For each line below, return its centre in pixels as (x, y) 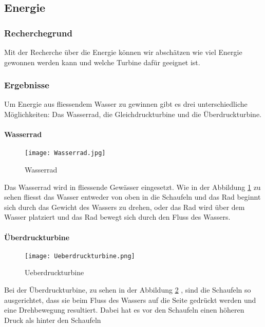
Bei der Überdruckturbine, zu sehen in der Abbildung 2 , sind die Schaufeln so (128, 290)
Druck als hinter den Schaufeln (53, 320)
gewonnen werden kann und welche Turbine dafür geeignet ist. (102, 62)
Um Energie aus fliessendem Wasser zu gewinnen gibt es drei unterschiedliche (126, 104)
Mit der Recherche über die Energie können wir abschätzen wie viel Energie (123, 52)
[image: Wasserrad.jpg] (65, 153)
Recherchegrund (38, 33)
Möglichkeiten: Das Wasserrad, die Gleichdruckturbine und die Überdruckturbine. (133, 114)
